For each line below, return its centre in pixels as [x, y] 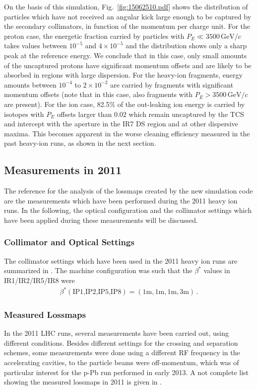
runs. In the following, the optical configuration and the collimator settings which [128, 210]
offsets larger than [85, 114]
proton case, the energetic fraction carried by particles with [94, 36]
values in [217, 270]
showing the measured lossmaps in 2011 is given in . [83, 382]
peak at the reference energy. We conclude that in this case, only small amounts [126, 55]
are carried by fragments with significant [172, 84]
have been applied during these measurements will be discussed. [101, 220]
